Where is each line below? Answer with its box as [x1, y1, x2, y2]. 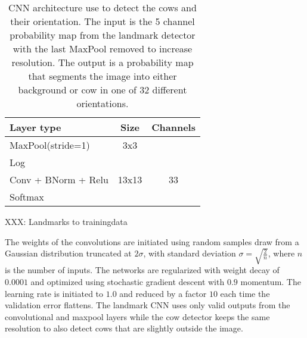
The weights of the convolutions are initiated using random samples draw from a [5, 235, 299, 248]
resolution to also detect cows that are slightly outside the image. [5, 322, 243, 334]
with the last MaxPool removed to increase [13, 42, 193, 55]
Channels [151, 120, 196, 134]
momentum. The [240, 276, 301, 288]
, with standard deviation [143, 247, 236, 259]
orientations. [76, 96, 129, 110]
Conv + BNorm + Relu [10, 173, 108, 186]
